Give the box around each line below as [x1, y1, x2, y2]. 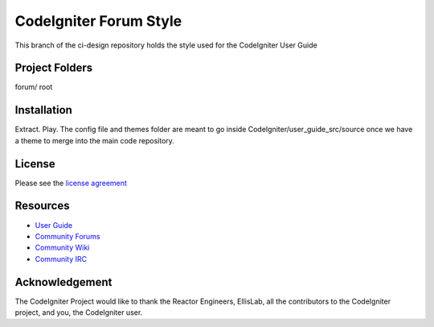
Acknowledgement [14, 275, 113, 289]
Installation [14, 103, 72, 117]
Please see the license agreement [14, 178, 128, 188]
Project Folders [14, 61, 93, 75]
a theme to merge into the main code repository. [14, 135, 174, 145]
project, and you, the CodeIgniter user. [14, 308, 143, 317]
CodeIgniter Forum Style [14, 12, 182, 30]
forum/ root [14, 82, 53, 92]
